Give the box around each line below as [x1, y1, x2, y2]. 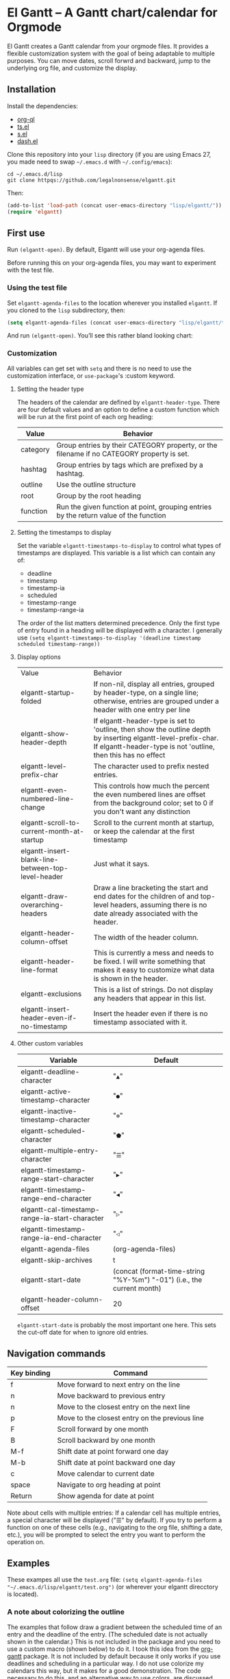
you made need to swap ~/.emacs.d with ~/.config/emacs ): [7, 157, 172, 166]
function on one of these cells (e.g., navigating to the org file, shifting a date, [7, 1523, 223, 1531]
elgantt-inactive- [20, 1106, 77, 1115]
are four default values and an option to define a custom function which [16, 405, 220, 414]
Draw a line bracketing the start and [93, 883, 209, 892]
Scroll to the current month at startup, [93, 818, 214, 827]
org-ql [16, 115, 36, 123]
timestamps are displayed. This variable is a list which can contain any [16, 548, 216, 557]
